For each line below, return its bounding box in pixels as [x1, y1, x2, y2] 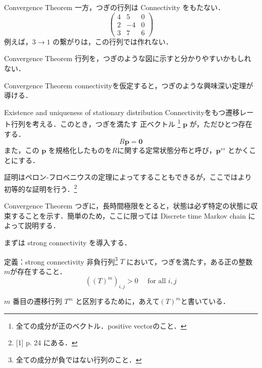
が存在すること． [10, 266, 67, 276]
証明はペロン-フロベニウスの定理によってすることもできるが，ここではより [4, 172, 252, 182]
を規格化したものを [48, 145, 112, 155]
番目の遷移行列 [12, 296, 62, 306]
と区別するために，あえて [75, 296, 160, 306]
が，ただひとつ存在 [189, 118, 252, 129]
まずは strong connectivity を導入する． [4, 237, 132, 247]
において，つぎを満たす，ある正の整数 [126, 256, 253, 267]
